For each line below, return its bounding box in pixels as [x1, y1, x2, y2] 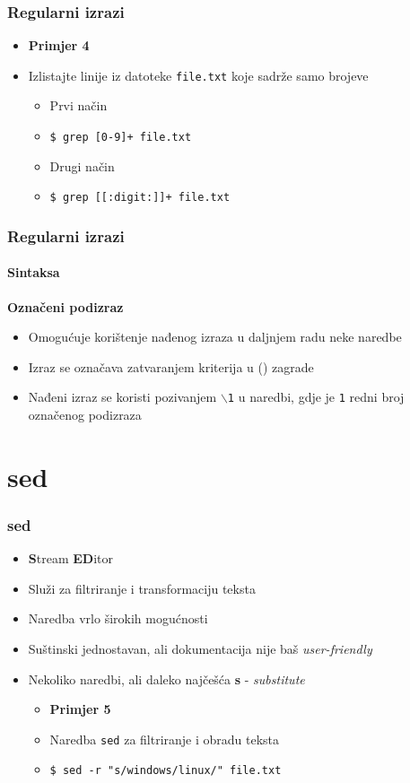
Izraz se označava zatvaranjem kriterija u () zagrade [28, 357, 314, 376]
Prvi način [49, 96, 108, 115]
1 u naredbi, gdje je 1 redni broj [227, 387, 405, 406]
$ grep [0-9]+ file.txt [49, 131, 192, 144]
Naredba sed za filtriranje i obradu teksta [49, 729, 280, 748]
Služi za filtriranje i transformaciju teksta [28, 579, 256, 597]
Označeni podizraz [7, 297, 124, 316]
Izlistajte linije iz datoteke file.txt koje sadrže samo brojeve [28, 65, 369, 84]
